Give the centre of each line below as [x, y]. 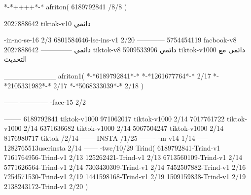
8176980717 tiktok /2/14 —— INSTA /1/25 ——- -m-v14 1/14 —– [106, 137]
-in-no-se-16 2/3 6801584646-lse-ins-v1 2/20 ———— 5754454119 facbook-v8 [120, 40]
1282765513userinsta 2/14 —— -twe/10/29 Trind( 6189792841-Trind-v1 [112, 147]
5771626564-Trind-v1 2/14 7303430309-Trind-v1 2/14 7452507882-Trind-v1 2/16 [125, 167]
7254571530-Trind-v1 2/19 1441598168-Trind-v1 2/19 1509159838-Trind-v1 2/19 [125, 176]
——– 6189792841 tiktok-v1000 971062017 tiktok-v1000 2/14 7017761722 [114, 118]
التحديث [16, 59]
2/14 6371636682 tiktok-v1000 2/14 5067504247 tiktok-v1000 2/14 [124, 128]
